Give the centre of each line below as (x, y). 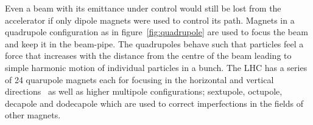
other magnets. (33, 115)
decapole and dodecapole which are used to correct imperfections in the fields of (154, 103)
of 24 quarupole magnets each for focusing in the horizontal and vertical (139, 79)
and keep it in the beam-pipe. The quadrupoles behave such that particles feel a (154, 43)
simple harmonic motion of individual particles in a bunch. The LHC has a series (156, 67)
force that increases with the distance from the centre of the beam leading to (148, 56)
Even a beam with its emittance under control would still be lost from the (143, 8)
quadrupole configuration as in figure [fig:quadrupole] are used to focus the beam (156, 32)
